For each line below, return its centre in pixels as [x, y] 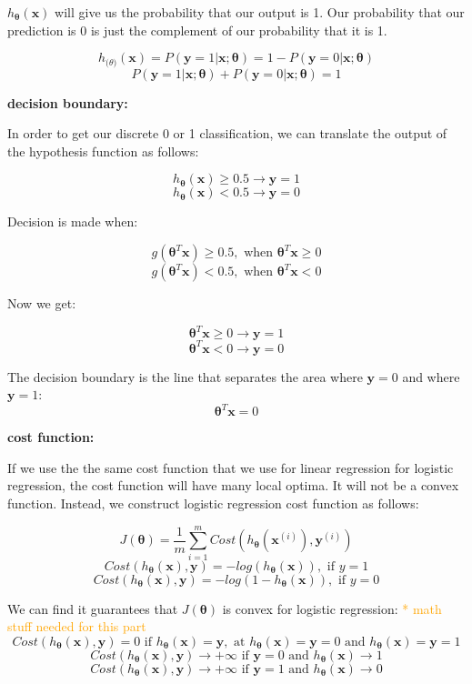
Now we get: [42, 303]
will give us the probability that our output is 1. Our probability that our [260, 12]
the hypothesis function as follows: [103, 151]
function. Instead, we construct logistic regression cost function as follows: [213, 503]
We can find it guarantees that [93, 608]
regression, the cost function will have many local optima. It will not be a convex [233, 485]
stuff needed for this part [77, 626]
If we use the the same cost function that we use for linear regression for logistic [231, 467]
